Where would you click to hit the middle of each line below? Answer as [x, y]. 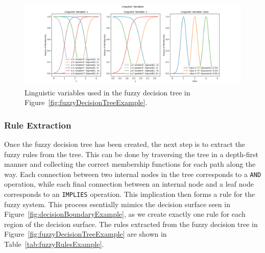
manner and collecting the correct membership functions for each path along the [130, 164]
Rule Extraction [38, 125]
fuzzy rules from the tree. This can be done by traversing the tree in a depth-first [131, 154]
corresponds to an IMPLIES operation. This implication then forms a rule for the [129, 194]
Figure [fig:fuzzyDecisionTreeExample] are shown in [86, 234]
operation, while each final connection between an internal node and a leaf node [129, 184]
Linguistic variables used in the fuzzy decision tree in [107, 92]
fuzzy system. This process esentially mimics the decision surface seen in [117, 204]
